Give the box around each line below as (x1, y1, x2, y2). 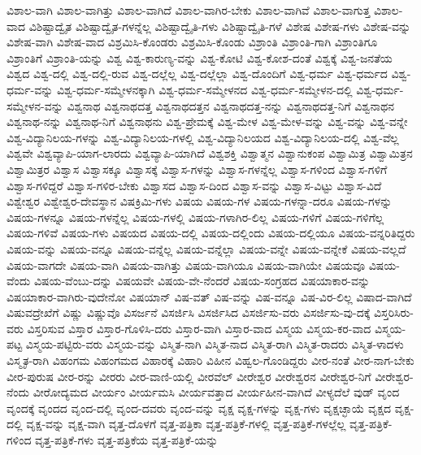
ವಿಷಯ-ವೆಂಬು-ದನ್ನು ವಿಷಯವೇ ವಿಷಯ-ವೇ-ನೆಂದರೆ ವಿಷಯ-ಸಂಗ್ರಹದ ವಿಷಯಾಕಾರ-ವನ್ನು (33, 272, 371, 289)
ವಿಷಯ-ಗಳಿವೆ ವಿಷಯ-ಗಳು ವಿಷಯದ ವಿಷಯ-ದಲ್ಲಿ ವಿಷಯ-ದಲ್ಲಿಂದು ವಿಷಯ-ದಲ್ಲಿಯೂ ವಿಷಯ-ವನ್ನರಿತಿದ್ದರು (7, 224, 415, 241)
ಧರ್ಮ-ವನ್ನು (7, 80, 54, 97)
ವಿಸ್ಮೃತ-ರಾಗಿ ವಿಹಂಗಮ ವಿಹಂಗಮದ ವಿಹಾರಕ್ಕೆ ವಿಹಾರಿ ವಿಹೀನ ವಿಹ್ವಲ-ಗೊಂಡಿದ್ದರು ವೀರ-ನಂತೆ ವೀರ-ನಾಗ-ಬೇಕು (7, 352, 414, 369)
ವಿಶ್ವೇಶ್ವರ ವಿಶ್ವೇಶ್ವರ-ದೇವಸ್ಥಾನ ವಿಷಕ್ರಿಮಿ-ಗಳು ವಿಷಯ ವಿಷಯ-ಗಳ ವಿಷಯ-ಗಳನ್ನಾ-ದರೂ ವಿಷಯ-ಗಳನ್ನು (7, 193, 393, 210)
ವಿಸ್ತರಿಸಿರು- (374, 304, 414, 321)
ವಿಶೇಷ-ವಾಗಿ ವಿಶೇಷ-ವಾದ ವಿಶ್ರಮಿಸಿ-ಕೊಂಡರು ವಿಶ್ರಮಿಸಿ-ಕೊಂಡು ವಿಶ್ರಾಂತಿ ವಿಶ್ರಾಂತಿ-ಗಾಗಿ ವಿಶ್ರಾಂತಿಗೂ (7, 33, 378, 50)
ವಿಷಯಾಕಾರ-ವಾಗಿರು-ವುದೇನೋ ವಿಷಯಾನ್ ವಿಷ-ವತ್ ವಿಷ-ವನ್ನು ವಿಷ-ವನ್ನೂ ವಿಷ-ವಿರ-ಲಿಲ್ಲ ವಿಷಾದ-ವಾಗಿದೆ (7, 288, 412, 305)
